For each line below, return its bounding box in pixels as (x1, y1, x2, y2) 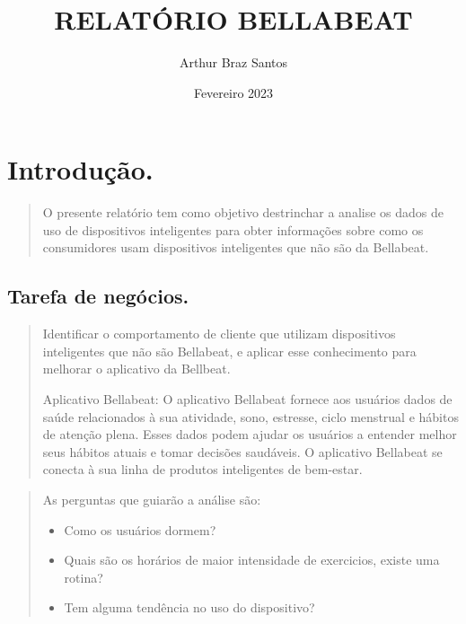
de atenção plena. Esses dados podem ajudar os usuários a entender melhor (42, 425, 457, 444)
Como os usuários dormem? (64, 520, 216, 539)
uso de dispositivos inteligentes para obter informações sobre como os (42, 220, 424, 239)
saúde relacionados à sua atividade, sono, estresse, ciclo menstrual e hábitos (42, 407, 459, 426)
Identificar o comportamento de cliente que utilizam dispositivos (42, 324, 396, 343)
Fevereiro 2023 (193, 83, 274, 101)
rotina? (64, 567, 103, 586)
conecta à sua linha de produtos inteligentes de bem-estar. (42, 460, 363, 479)
